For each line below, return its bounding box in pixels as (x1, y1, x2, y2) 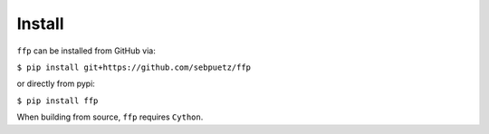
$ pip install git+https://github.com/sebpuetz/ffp (16, 62, 252, 72)
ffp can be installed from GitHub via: (16, 45, 156, 56)
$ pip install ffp (16, 95, 99, 106)
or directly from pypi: (16, 78, 95, 90)
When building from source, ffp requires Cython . (16, 111, 204, 122)
